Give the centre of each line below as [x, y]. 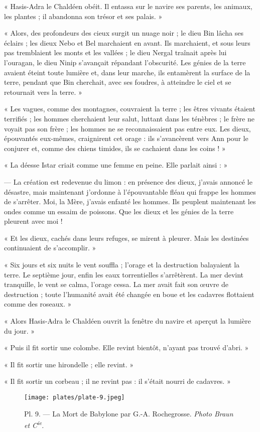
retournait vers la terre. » [43, 92]
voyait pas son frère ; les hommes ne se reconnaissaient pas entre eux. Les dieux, [127, 128]
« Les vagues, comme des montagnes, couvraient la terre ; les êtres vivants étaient [130, 109]
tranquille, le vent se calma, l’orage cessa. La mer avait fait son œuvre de [116, 284]
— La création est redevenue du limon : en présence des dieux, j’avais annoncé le [128, 181]
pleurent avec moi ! [33, 221]
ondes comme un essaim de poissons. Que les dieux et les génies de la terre [119, 211]
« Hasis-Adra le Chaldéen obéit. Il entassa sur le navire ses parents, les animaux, [128, 6]
